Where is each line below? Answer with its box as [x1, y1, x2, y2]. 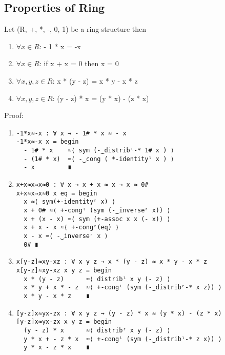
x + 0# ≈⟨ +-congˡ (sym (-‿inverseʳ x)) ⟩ [24, 207, 171, 214]
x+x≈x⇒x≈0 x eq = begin [16, 189, 97, 197]
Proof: [4, 110, 24, 121]
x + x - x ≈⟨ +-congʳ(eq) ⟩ [24, 224, 119, 231]
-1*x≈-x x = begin [16, 138, 79, 146]
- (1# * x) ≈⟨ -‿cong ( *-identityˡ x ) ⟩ [24, 155, 174, 163]
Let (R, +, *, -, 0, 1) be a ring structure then [4, 24, 147, 34]
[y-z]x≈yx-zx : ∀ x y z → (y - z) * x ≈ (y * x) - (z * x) [16, 309, 222, 317]
